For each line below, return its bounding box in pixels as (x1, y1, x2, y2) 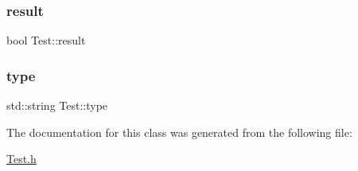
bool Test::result (6, 32, 86, 49)
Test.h (6, 150, 37, 167)
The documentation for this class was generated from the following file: (6, 123, 352, 140)
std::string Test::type (6, 97, 108, 114)
